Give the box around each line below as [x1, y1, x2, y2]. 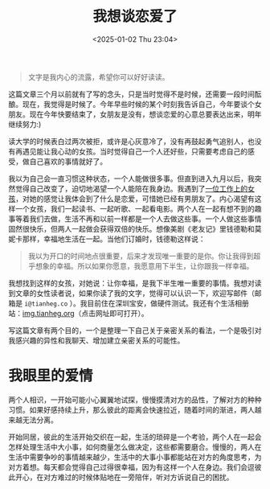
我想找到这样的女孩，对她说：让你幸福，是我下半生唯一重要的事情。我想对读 [8, 278, 262, 288]
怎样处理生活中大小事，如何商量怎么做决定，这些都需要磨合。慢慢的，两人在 [8, 442, 262, 451]
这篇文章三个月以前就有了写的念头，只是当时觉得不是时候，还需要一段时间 [8, 89, 255, 99]
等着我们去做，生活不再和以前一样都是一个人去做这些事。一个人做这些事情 [14, 214, 262, 224]
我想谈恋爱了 [92, 7, 178, 26]
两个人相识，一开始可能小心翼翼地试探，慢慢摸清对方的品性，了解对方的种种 [8, 395, 262, 405]
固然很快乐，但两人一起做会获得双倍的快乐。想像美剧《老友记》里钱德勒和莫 [8, 224, 262, 233]
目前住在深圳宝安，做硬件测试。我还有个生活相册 [87, 298, 249, 308]
